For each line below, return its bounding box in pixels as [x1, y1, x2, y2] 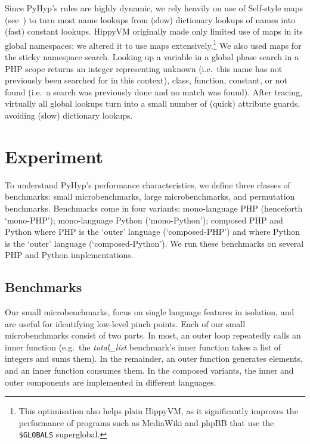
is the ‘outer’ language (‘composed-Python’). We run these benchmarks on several [5, 237, 304, 249]
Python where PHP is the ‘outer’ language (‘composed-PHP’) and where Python [5, 225, 300, 238]
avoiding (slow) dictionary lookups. [5, 109, 133, 121]
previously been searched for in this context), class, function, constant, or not [5, 74, 287, 86]
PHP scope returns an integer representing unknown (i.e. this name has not [5, 62, 283, 74]
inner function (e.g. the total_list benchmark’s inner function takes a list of [5, 340, 281, 353]
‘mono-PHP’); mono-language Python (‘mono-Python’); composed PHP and [5, 213, 283, 226]
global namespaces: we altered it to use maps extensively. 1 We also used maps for [5, 37, 302, 51]
